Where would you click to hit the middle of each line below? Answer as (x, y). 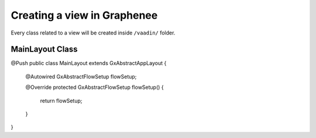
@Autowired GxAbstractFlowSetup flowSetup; (81, 77)
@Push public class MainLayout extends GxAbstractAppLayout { (89, 63)
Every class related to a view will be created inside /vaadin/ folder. (93, 33)
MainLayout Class (44, 49)
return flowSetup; (61, 101)
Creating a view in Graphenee (84, 15)
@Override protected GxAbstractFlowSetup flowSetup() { (95, 87)
